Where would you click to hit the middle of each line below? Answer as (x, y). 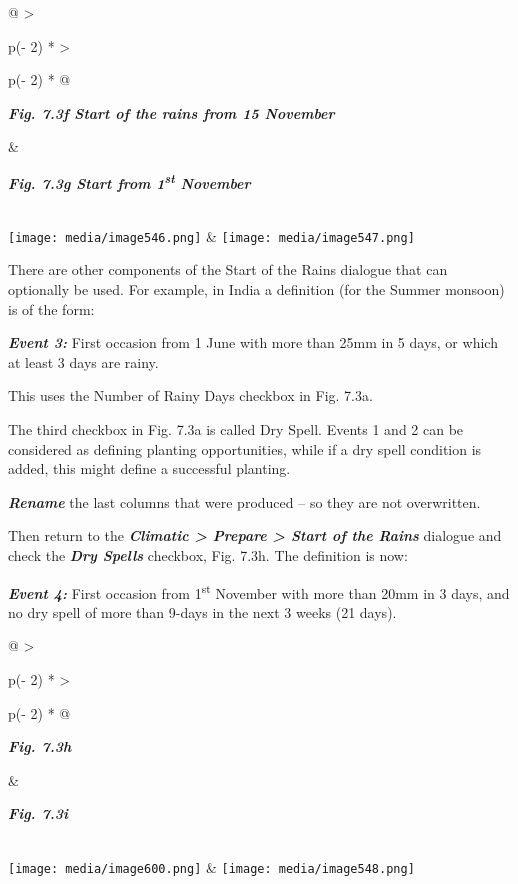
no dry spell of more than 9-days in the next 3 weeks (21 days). (202, 611)
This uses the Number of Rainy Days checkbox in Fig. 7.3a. (190, 395)
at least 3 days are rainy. (83, 361)
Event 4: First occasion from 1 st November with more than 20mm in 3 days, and (259, 591)
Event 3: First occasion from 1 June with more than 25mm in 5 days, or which (253, 342)
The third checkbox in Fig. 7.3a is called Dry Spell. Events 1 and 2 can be (236, 429)
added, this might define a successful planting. (149, 468)
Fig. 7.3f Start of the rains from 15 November (171, 112)
